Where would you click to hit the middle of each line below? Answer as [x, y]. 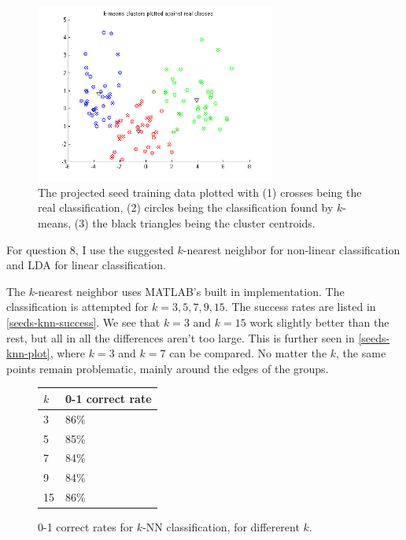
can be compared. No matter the [248, 353]
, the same [361, 353]
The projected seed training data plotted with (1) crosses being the [200, 192]
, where [68, 353]
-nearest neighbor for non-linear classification [292, 249]
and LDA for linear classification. [86, 265]
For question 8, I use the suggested [90, 249]
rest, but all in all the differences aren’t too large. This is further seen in [181, 337]
